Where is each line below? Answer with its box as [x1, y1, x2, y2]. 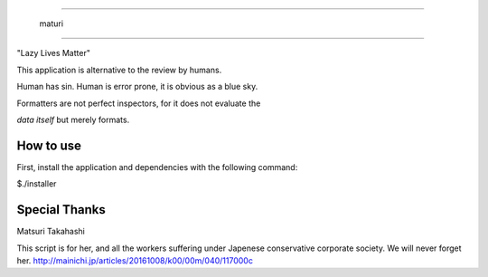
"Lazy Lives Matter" [16, 48, 90, 59]
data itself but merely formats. [16, 114, 130, 125]
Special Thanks [16, 202, 106, 217]
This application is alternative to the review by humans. [16, 64, 222, 75]
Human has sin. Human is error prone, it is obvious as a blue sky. [16, 81, 258, 92]
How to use [16, 138, 81, 153]
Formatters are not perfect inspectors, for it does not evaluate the [16, 98, 261, 109]
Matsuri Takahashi [16, 226, 85, 237]
